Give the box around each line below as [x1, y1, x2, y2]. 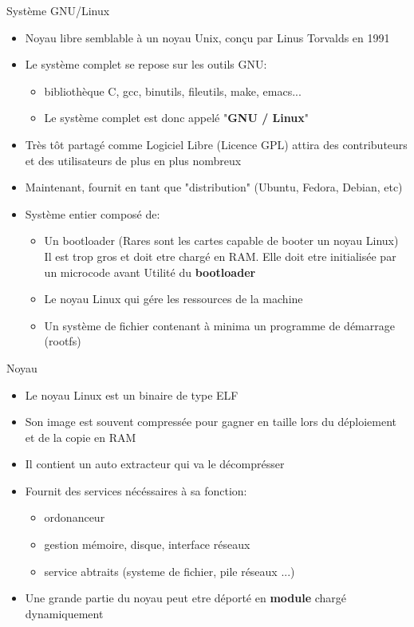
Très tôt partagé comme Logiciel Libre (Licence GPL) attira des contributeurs [25, 136, 408, 152]
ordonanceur [44, 509, 105, 526]
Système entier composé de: [25, 205, 160, 222]
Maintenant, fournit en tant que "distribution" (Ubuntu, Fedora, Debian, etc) [25, 179, 403, 195]
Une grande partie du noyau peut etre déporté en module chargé [25, 590, 347, 606]
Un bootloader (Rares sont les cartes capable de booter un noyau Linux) [44, 232, 399, 249]
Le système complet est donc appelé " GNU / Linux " [44, 109, 309, 126]
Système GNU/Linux [6, 2, 110, 18]
